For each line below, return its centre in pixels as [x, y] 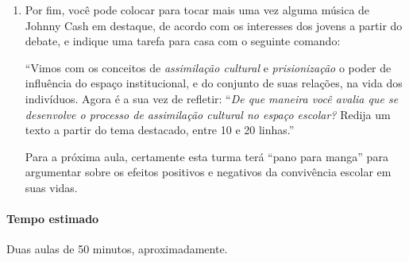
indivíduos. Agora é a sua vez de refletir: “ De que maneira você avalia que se [212, 98]
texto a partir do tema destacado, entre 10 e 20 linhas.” [160, 130]
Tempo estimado [53, 219]
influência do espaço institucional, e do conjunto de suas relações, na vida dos [214, 83]
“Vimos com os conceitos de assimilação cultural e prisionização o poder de [208, 67]
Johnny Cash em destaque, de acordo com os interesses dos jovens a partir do [214, 25]
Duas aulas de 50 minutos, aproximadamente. [117, 249]
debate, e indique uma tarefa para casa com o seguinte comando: [183, 41]
